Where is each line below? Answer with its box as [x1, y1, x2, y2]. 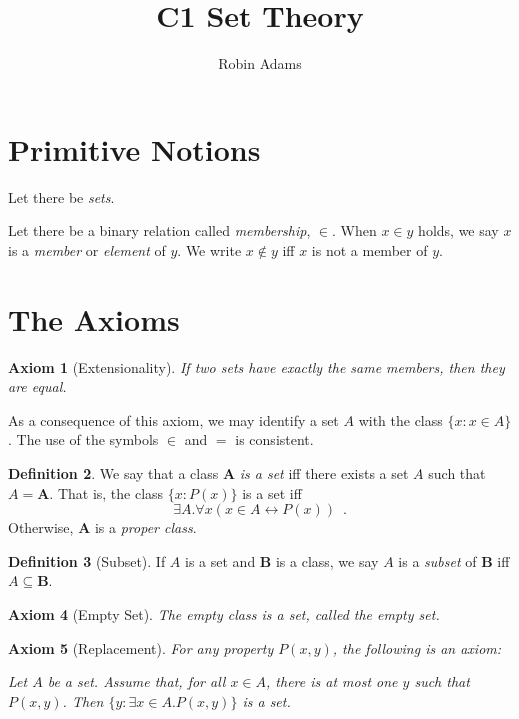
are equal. [8, 376, 67, 397]
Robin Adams [218, 53, 302, 74]
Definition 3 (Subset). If [8, 550, 166, 571]
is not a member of [311, 239, 428, 260]
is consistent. [235, 429, 314, 450]
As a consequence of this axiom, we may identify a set [8, 409, 339, 430]
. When [332, 220, 377, 241]
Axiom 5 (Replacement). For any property [8, 637, 274, 658]
